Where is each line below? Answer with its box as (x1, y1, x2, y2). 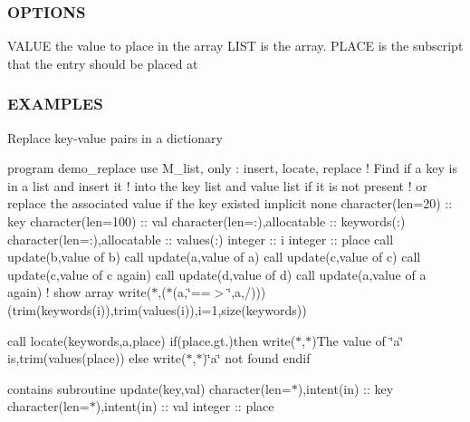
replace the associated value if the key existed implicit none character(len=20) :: (7, 194, 453, 213)
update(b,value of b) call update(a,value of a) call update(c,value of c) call (7, 247, 421, 266)
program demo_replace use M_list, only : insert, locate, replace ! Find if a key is (7, 158, 457, 177)
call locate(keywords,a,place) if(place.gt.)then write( (7, 331, 296, 350)
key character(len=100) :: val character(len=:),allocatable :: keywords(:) (7, 212, 406, 230)
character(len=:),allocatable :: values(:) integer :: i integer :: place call (7, 229, 394, 248)
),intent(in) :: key (297, 379, 394, 398)
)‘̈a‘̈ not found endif (202, 349, 311, 368)
